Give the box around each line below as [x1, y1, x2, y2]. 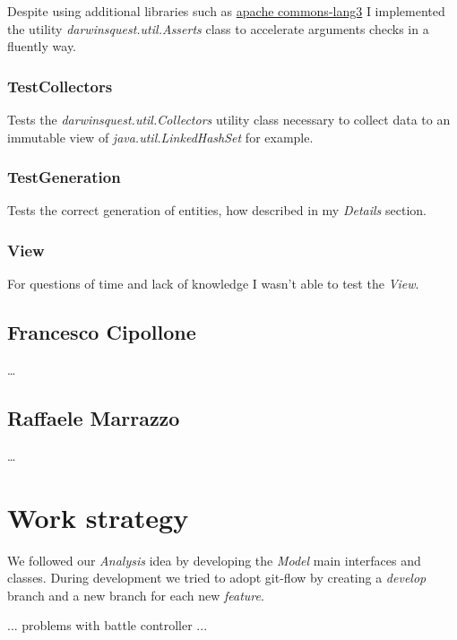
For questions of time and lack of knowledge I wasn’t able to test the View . [7, 274, 419, 293]
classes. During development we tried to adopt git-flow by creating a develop [7, 568, 427, 587]
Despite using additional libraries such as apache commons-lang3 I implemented [7, 2, 445, 20]
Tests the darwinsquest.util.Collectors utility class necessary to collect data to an [7, 110, 451, 128]
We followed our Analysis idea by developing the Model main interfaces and [7, 550, 421, 569]
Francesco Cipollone [7, 318, 196, 346]
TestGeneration [7, 166, 121, 188]
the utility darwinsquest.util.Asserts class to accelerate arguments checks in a [7, 19, 429, 38]
